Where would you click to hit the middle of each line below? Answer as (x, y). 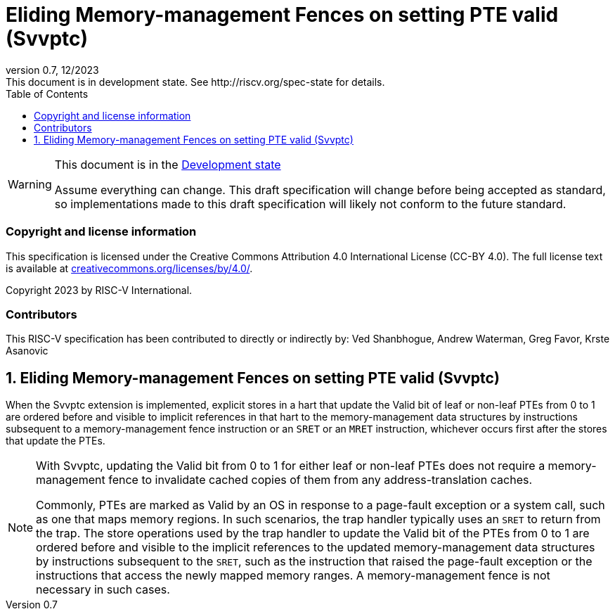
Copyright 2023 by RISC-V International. (99, 290)
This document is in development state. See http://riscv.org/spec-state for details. (195, 82)
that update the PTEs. (56, 441)
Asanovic (27, 351)
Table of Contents (47, 94)
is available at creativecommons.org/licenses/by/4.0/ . (129, 268)
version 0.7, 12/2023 (52, 70)
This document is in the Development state (168, 164)
